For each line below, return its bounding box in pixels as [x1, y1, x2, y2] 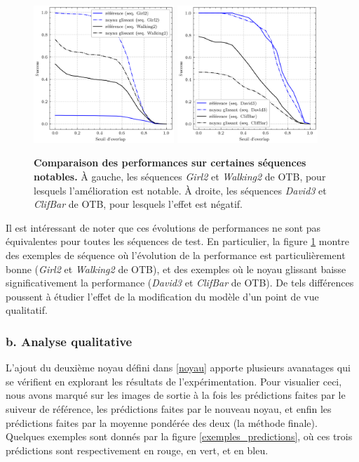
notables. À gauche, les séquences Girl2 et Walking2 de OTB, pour [34, 169, 326, 184]
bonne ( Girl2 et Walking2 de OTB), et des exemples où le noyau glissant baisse [6, 261, 346, 276]
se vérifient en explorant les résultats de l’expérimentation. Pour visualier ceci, [6, 374, 342, 388]
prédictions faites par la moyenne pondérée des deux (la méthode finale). [6, 415, 318, 430]
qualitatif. [6, 303, 48, 317]
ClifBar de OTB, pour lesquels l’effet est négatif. [34, 197, 243, 211]
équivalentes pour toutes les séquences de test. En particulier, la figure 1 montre [6, 234, 350, 249]
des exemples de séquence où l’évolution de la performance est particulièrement [6, 248, 346, 263]
